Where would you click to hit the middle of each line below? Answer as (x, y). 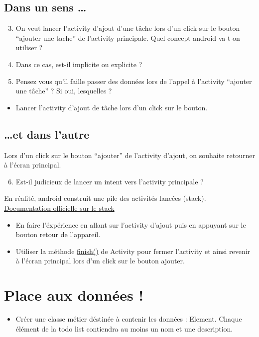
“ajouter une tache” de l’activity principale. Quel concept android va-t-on (128, 38)
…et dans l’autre (47, 134)
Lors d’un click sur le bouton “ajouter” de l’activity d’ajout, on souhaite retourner (129, 155)
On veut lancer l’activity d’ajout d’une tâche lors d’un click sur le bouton (128, 28)
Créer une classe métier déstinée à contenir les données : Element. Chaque (129, 319)
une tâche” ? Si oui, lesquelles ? (64, 91)
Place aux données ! (74, 295)
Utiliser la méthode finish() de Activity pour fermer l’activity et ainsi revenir (133, 251)
